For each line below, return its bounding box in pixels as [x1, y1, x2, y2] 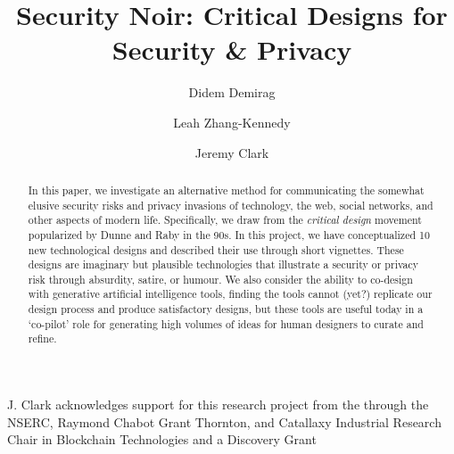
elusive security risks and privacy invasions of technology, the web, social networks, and [28, 197, 433, 212]
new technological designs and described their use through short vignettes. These [28, 242, 404, 257]
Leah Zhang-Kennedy [173, 112, 291, 131]
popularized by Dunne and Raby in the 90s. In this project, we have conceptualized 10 [28, 227, 430, 242]
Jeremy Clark [194, 143, 269, 161]
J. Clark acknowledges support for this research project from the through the [7, 395, 429, 414]
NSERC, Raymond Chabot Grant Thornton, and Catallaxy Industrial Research [7, 412, 442, 431]
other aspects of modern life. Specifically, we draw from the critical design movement [28, 212, 422, 227]
